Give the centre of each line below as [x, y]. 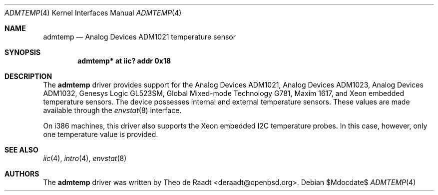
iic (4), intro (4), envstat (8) [85, 158]
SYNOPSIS [23, 52]
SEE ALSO [21, 150]
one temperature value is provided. [101, 134]
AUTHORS [22, 174]
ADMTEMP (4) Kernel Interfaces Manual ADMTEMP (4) [93, 13]
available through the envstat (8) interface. [112, 110]
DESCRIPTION [28, 76]
